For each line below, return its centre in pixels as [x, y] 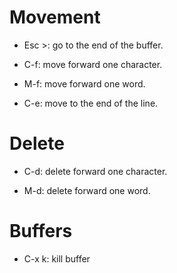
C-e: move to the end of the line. [91, 103]
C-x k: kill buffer [57, 258]
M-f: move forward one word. [84, 83]
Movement [55, 17]
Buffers [41, 231]
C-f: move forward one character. [93, 64]
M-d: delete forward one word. [87, 190]
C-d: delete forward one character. [95, 171]
